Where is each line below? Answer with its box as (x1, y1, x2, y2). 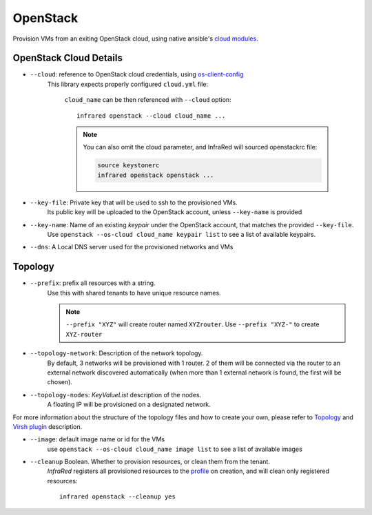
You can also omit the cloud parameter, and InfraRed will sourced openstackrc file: (83, 143, 318, 151)
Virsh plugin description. (12, 422, 83, 430)
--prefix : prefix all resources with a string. (30, 279, 156, 287)
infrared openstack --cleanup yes (59, 493, 176, 501)
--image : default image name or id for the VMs (30, 435, 165, 443)
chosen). (47, 378, 72, 386)
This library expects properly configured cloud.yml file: (47, 80, 209, 88)
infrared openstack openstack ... (97, 171, 214, 179)
